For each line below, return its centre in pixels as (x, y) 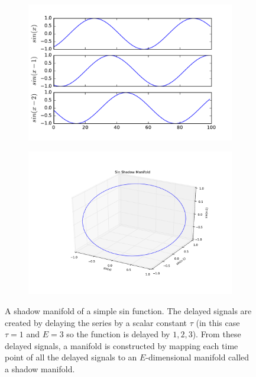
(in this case (218, 322)
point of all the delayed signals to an (71, 357)
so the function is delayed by (118, 334)
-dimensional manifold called (197, 357)
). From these (217, 334)
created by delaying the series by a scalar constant (96, 322)
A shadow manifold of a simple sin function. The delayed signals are (128, 311)
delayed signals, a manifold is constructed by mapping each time (121, 345)
